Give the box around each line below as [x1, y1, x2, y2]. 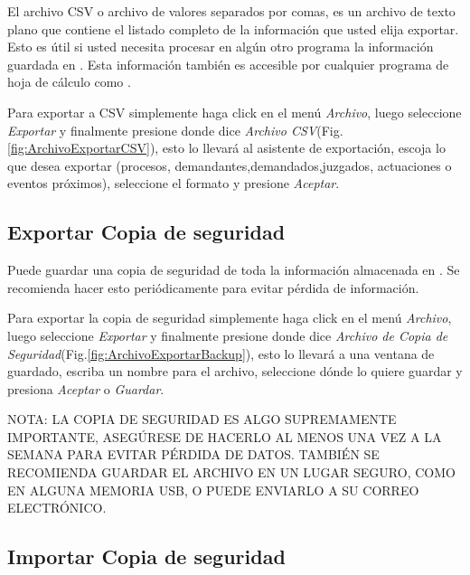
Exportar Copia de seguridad [7, 218, 286, 246]
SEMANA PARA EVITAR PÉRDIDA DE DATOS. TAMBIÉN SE [7, 445, 380, 464]
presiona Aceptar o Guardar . [7, 379, 164, 398]
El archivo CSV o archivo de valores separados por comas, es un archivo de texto [7, 2, 456, 20]
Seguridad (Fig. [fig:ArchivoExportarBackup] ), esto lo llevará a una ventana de [7, 344, 435, 363]
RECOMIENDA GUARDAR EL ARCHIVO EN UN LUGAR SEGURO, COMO [7, 463, 456, 482]
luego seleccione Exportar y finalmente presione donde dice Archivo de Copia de [7, 325, 448, 344]
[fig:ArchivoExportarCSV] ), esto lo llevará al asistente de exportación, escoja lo [7, 138, 446, 157]
